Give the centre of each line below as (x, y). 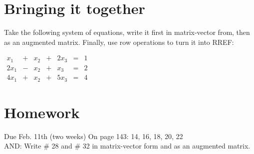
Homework (42, 112)
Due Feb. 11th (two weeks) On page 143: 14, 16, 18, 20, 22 (94, 136)
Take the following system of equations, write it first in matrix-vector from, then (127, 32)
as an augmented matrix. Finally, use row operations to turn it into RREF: (119, 42)
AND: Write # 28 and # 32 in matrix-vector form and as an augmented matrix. (127, 146)
